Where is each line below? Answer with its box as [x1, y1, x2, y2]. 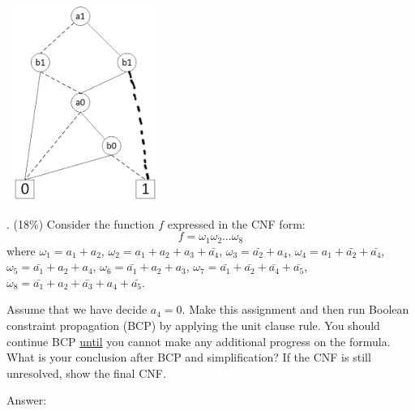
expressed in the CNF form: [167, 215, 306, 232]
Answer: [6, 392, 47, 409]
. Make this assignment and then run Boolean [182, 301, 409, 318]
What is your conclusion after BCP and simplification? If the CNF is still [6, 349, 371, 366]
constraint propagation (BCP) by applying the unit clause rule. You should [6, 317, 380, 334]
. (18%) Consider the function [6, 215, 155, 232]
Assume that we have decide [6, 301, 148, 318]
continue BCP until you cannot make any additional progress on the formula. [6, 332, 391, 349]
